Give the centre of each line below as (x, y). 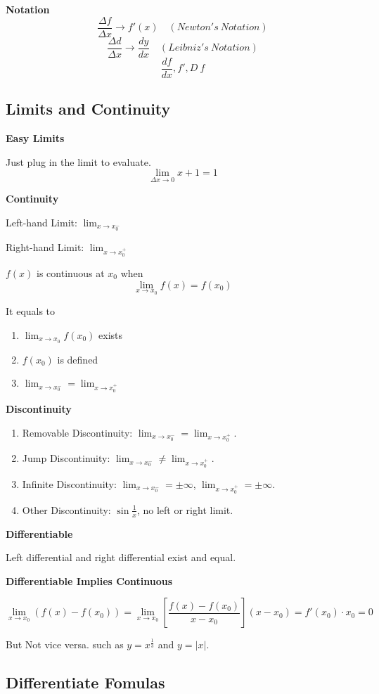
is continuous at (71, 272)
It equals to (31, 311)
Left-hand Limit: (41, 222)
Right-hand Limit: (45, 247)
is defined (78, 359)
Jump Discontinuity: (66, 458)
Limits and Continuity (88, 109)
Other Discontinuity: (66, 509)
